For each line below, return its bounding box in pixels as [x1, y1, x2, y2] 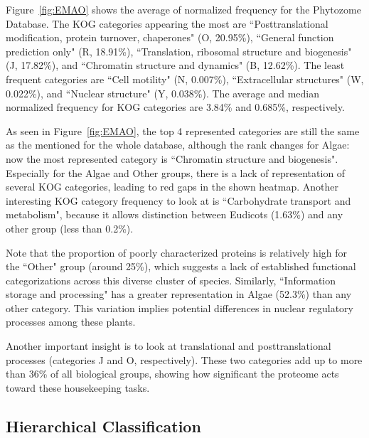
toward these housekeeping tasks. [6, 380, 150, 395]
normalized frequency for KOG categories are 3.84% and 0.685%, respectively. [6, 100, 345, 114]
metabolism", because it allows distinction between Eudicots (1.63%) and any [6, 207, 343, 222]
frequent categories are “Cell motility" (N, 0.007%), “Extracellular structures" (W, [6, 71, 364, 86]
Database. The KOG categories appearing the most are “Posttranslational [6, 16, 328, 31]
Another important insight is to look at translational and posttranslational [6, 338, 331, 353]
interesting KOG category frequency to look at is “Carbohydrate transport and [6, 193, 351, 208]
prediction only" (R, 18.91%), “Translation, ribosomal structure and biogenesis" [6, 43, 352, 58]
